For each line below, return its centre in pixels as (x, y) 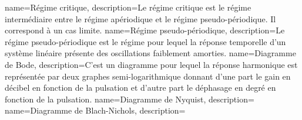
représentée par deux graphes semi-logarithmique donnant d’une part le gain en (148, 76)
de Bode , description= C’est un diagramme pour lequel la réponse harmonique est (151, 64)
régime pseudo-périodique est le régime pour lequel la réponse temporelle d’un (145, 41)
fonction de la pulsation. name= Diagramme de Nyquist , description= (130, 99)
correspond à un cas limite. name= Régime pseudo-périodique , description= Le (145, 30)
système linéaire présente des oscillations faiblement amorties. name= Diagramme (150, 53)
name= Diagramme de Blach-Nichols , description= (95, 110)
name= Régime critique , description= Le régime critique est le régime (128, 7)
